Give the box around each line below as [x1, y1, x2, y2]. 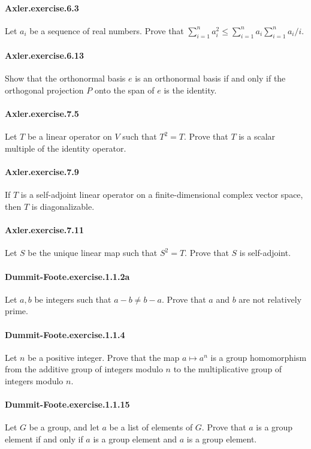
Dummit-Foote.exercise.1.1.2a [5, 270, 130, 282]
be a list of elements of [109, 421, 193, 433]
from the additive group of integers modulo [5, 363, 163, 375]
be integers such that [34, 293, 111, 305]
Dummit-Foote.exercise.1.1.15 [5, 398, 130, 411]
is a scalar [238, 130, 276, 143]
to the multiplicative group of [173, 363, 282, 375]
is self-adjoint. [239, 246, 291, 259]
